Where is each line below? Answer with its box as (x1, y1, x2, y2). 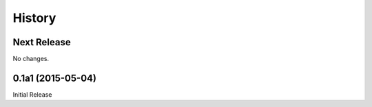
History (12, 10, 56, 25)
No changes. (12, 55, 50, 63)
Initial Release (12, 90, 52, 99)
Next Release (12, 36, 72, 48)
